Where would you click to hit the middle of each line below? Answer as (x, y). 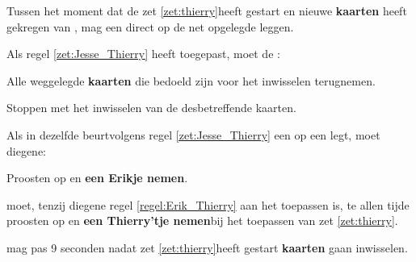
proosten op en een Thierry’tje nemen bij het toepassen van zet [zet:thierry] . (202, 220)
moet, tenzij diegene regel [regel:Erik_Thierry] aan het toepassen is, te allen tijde (208, 204)
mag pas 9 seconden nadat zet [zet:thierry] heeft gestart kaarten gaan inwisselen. (207, 247)
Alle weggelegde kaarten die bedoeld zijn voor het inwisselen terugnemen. (191, 80)
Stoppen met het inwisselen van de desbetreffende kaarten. (151, 108)
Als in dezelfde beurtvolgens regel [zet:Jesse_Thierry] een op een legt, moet (193, 134)
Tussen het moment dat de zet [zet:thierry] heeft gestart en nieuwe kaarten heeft (207, 10)
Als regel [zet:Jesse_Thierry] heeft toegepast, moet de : (143, 54)
